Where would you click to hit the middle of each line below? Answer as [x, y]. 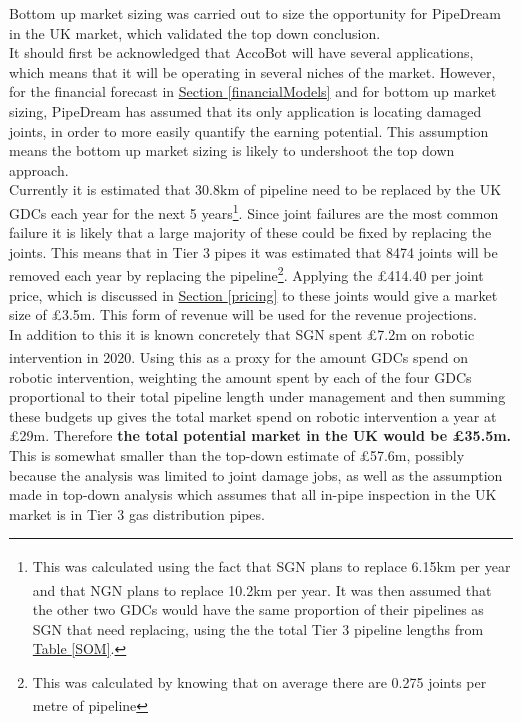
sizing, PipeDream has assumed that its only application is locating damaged [245, 110]
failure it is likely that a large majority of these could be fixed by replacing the [250, 232]
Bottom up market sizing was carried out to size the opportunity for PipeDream [255, 13]
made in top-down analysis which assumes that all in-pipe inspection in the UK [253, 494]
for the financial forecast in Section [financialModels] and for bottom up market [253, 91]
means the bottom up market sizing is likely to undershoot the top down [232, 150]
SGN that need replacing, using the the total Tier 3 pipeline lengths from [258, 628]
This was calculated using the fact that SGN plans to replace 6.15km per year [271, 566]
